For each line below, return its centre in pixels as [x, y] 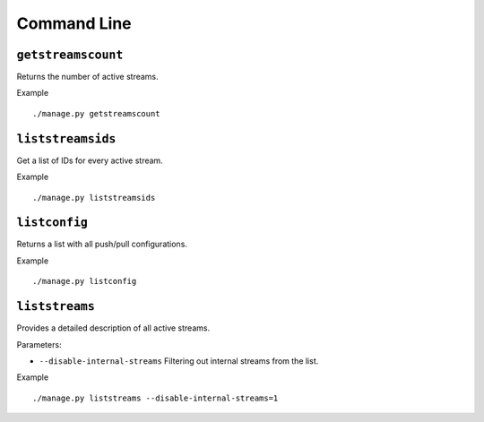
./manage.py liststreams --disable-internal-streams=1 [156, 398]
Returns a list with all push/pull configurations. [102, 244]
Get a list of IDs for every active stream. [90, 160]
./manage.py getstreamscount [96, 113]
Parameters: [39, 344]
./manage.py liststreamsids [94, 198]
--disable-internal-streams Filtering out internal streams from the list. [179, 361]
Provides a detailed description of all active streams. [113, 328]
